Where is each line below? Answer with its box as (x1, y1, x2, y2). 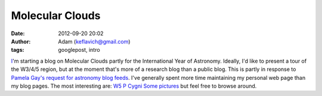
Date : (11, 30, 25, 37)
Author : (11, 38, 31, 45)
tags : (11, 47, 24, 54)
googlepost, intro (58, 47, 101, 54)
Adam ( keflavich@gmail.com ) (58, 38, 131, 45)
